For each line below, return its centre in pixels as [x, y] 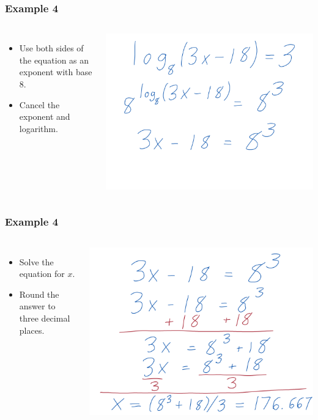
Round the [39, 294]
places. [32, 330]
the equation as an [54, 60]
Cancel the [39, 104]
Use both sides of [51, 48]
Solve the [36, 261]
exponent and [45, 116]
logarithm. [39, 128]
